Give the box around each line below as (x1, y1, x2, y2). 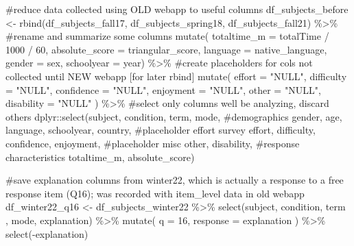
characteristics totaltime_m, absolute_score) (5, 149, 195, 164)
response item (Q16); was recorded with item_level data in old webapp (5, 186, 305, 200)
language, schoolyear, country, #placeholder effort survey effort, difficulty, (5, 123, 316, 137)
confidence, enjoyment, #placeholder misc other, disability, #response (5, 136, 300, 150)
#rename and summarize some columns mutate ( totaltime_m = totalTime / (5, 29, 329, 43)
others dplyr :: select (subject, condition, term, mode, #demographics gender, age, (5, 109, 342, 123)
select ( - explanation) (5, 226, 88, 241)
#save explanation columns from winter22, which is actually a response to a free (5, 173, 344, 187)
